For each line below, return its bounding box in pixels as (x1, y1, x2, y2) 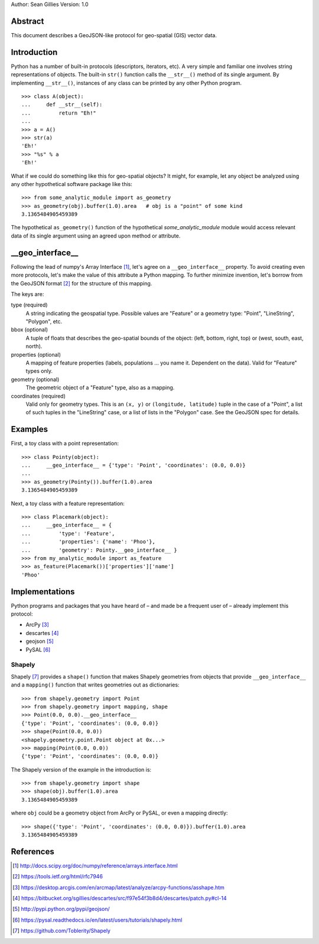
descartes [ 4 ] (25, 629, 59, 636)
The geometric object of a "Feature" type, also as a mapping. (25, 384, 175, 391)
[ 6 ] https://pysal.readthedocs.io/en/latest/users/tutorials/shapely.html (12, 916, 183, 923)
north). (25, 343, 43, 350)
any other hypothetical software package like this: (11, 180, 133, 187)
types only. (25, 367, 53, 375)
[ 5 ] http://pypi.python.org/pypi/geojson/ (12, 906, 110, 913)
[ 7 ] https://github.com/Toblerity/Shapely (12, 927, 110, 935)
